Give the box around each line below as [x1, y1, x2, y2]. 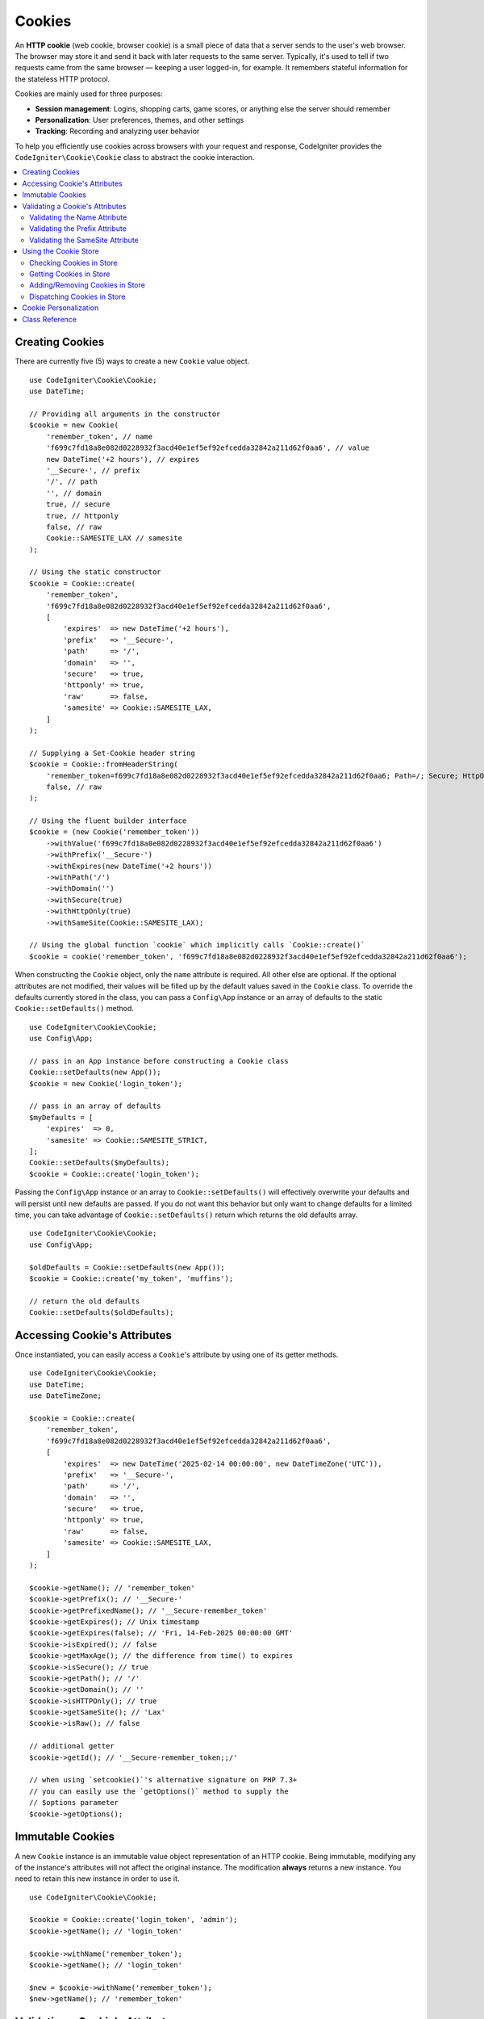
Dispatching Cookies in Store [29, 292, 126, 301]
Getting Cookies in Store [29, 269, 111, 279]
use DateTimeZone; [29, 1391, 102, 1400]
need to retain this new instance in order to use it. [15, 1874, 180, 1883]
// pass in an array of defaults [29, 1102, 161, 1110]
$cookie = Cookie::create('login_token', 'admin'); [29, 1915, 238, 1925]
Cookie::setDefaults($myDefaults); [29, 1158, 170, 1167]
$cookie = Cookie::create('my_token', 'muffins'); [29, 1274, 234, 1283]
